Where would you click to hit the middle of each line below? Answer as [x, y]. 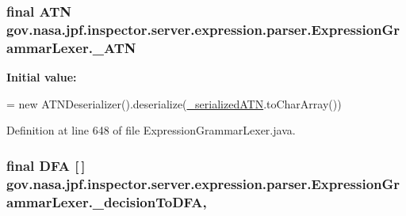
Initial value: [42, 77]
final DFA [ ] [46, 165]
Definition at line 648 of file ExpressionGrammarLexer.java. [151, 130]
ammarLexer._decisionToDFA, [107, 201]
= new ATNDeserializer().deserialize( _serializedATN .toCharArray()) [174, 103]
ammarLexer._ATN [71, 47]
